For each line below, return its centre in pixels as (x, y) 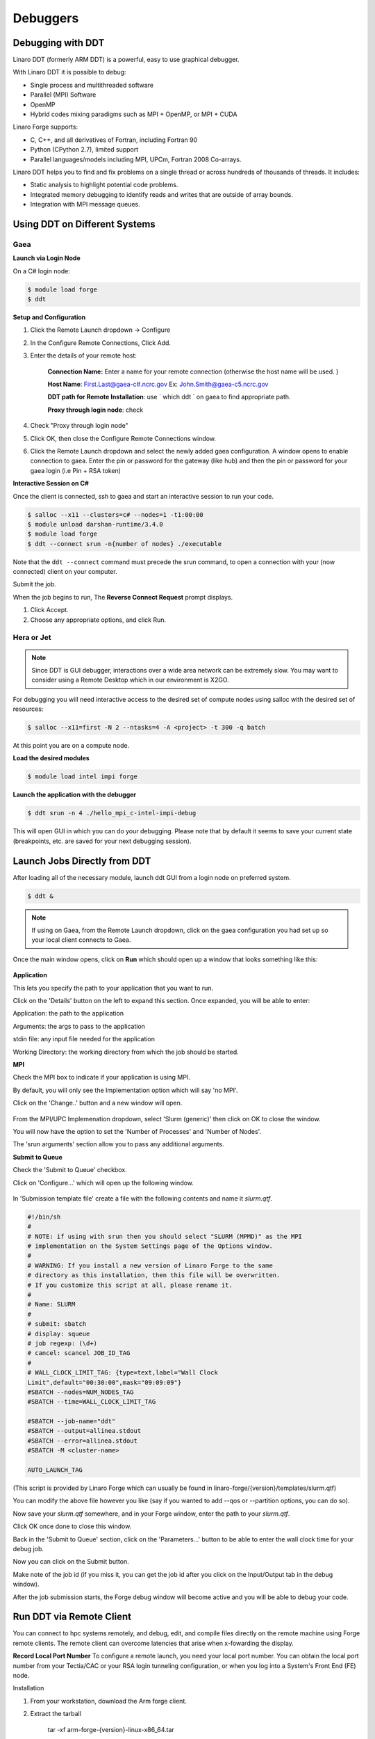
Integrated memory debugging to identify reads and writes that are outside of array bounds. (161, 194)
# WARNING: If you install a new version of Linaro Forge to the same (150, 1265)
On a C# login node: (42, 271)
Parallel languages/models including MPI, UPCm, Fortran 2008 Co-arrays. (136, 159)
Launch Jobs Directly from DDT (82, 861)
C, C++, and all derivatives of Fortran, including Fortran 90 (114, 140)
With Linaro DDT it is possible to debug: (69, 72)
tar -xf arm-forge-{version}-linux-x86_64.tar (111, 1729)
